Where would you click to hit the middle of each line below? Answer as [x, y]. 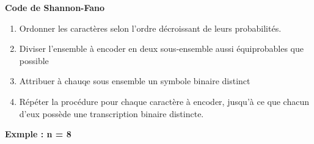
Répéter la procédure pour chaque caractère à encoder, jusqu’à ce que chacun [164, 101]
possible [34, 60]
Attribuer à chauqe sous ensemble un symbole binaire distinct [135, 81]
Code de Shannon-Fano [55, 7]
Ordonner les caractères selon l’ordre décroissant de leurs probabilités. [150, 28]
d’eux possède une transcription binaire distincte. [111, 113]
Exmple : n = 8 [38, 134]
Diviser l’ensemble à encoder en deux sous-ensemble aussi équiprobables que [162, 49]
